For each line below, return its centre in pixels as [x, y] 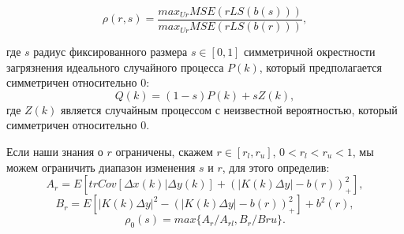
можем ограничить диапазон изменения [101, 167]
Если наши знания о [55, 152]
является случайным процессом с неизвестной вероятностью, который [229, 109]
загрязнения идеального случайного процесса [115, 67]
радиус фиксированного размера [110, 52]
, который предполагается [321, 67]
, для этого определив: [276, 167]
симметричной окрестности [310, 52]
